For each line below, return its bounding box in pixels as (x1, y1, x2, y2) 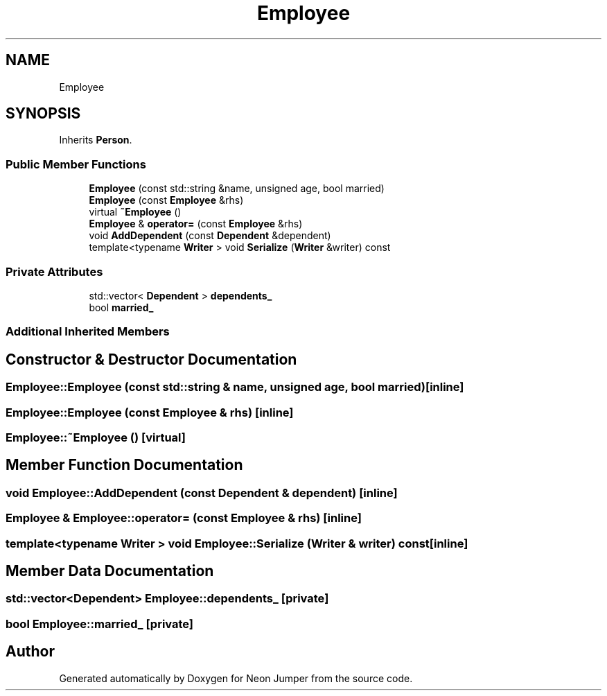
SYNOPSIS (6, 105, 81, 123)
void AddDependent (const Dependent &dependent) (89, 229, 331, 242)
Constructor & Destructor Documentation (6, 350, 297, 368)
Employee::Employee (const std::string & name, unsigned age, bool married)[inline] (6, 380, 464, 394)
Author (6, 643, 55, 661)
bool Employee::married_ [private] (6, 616, 194, 631)
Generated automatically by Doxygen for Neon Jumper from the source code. (59, 672, 413, 684)
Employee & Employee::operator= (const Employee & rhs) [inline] (6, 511, 362, 525)
